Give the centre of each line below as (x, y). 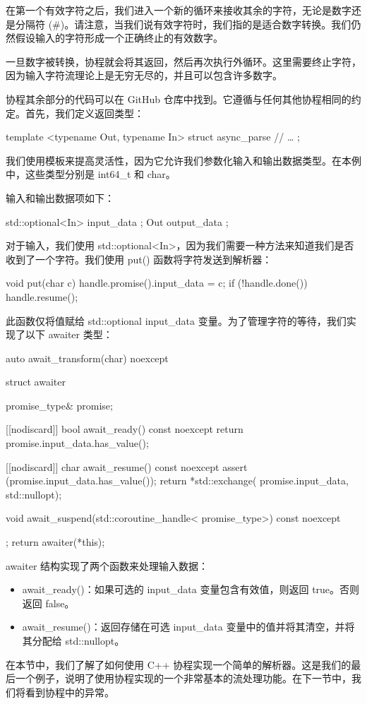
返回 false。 (48, 603)
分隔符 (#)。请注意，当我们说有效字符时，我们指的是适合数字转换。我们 (183, 24)
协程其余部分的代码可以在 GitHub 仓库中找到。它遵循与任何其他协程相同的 (179, 99)
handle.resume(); (42, 296)
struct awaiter (36, 382)
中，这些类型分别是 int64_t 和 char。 (91, 174)
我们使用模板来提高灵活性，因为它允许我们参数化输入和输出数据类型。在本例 (183, 160)
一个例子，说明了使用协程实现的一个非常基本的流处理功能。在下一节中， (183, 678)
